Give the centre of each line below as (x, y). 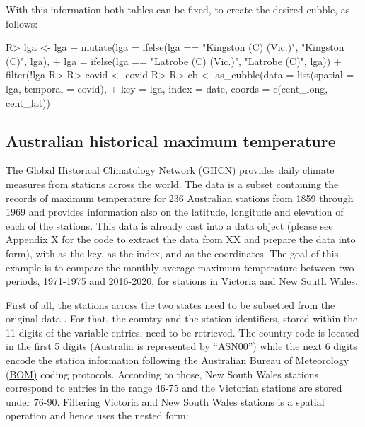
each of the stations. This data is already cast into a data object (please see (169, 225)
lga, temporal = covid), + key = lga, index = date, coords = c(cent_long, (167, 88)
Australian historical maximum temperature (171, 140)
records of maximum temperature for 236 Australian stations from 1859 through (180, 198)
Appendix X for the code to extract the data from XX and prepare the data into (181, 239)
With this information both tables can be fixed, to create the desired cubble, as (178, 9)
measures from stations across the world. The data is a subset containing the (172, 183)
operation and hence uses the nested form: (97, 415)
